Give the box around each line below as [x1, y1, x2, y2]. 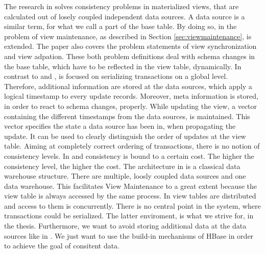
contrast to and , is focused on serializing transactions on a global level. [4, 71, 228, 81]
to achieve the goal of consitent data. [4, 240, 120, 251]
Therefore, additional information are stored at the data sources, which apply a [4, 80, 252, 91]
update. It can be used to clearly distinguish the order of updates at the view [4, 130, 246, 141]
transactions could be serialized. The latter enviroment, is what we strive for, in [4, 210, 254, 221]
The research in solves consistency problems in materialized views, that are [4, 1, 239, 11]
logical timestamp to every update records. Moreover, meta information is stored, [4, 91, 258, 101]
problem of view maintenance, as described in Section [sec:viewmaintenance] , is [4, 31, 252, 41]
